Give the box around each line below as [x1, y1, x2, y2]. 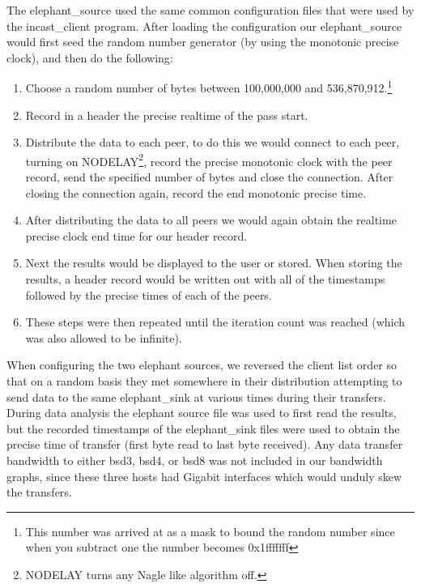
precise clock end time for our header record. [25, 227, 248, 244]
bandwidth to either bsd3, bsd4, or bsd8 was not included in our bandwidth [6, 451, 383, 468]
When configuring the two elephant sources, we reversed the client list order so [6, 356, 398, 373]
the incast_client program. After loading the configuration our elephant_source [6, 17, 402, 34]
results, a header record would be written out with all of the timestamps [25, 271, 385, 288]
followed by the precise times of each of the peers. [25, 286, 272, 303]
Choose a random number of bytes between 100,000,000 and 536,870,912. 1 [25, 77, 393, 96]
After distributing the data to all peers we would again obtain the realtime [25, 211, 397, 228]
